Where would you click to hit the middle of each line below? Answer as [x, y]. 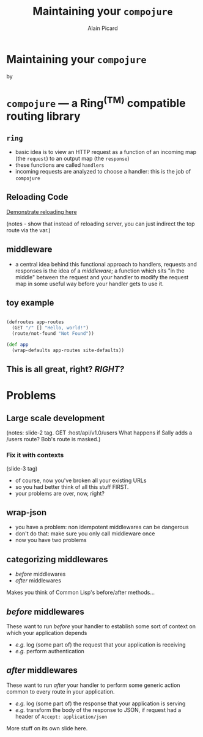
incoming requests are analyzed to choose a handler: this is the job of [103, 172]
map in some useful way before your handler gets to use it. [89, 284]
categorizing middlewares [57, 559]
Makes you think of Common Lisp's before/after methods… [80, 592]
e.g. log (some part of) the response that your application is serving [100, 703]
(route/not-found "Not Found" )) [53, 334]
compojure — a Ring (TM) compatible [96, 102]
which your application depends [47, 632]
